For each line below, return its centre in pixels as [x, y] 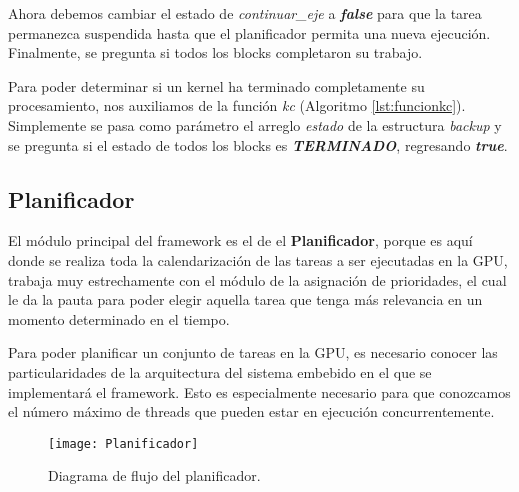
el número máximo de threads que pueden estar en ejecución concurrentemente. [251, 411]
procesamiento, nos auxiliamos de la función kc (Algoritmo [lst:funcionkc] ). [237, 105]
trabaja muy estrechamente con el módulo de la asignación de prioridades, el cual [257, 279]
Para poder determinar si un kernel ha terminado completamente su [216, 85]
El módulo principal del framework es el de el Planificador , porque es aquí [240, 240]
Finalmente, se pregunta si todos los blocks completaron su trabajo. [215, 52]
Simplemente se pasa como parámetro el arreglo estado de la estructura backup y [255, 124]
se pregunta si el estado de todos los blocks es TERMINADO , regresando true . [258, 144]
